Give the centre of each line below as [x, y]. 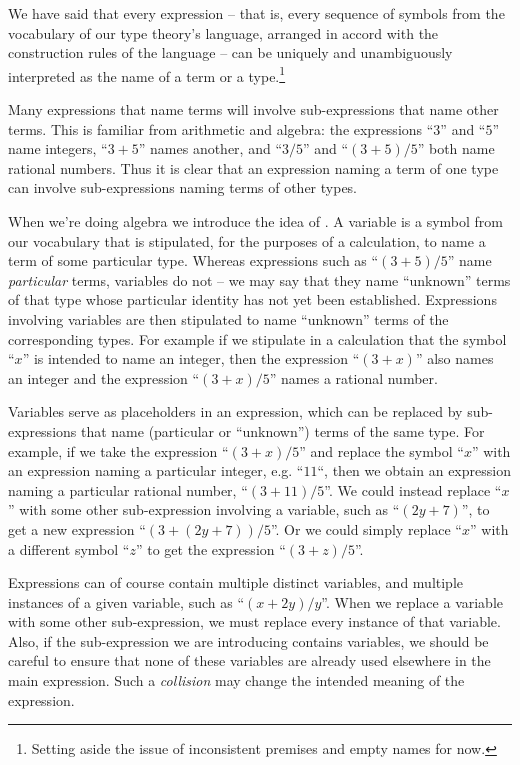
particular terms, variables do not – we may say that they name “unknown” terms [259, 279]
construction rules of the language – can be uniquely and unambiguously [230, 52]
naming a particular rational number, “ [128, 489]
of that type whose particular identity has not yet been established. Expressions [252, 299]
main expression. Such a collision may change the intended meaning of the [236, 680]
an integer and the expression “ [104, 377]
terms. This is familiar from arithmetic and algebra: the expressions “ [221, 128]
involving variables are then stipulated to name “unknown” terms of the [228, 318]
